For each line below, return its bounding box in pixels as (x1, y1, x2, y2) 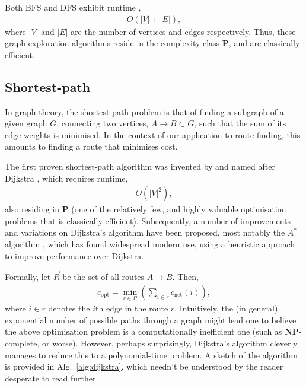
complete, (5, 337, 40, 349)
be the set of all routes (62, 271, 145, 283)
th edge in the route (95, 302, 168, 314)
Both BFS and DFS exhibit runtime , (5, 1, 141, 13)
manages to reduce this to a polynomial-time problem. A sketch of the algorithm (5, 348, 298, 361)
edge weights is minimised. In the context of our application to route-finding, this (5, 128, 301, 141)
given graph (5, 117, 47, 129)
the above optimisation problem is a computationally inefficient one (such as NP (5, 325, 299, 338)
